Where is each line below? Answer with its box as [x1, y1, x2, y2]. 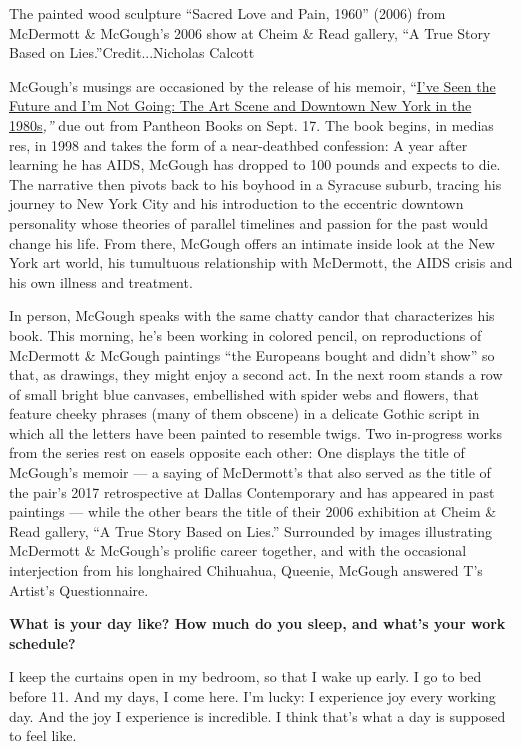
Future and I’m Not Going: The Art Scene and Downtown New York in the [9, 95, 472, 116]
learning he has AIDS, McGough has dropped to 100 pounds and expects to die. [9, 154, 501, 175]
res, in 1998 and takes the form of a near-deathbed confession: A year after [9, 134, 468, 155]
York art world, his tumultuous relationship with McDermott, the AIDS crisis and [9, 252, 513, 273]
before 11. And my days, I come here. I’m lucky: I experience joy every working [9, 686, 496, 706]
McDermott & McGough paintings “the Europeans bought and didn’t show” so [9, 344, 495, 365]
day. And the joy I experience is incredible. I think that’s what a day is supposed [9, 705, 506, 726]
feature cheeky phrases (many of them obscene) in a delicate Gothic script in [9, 403, 480, 424]
